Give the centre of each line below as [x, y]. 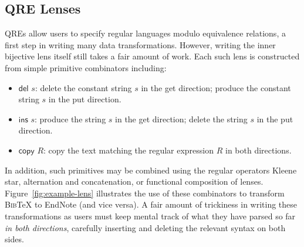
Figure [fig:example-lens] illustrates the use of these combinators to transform [145, 193]
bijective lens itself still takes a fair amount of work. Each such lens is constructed [152, 56]
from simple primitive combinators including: [86, 67]
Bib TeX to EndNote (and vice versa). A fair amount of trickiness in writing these [151, 204]
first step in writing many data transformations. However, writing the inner [140, 44]
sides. [14, 239]
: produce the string [70, 119]
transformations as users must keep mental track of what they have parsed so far [150, 216]
